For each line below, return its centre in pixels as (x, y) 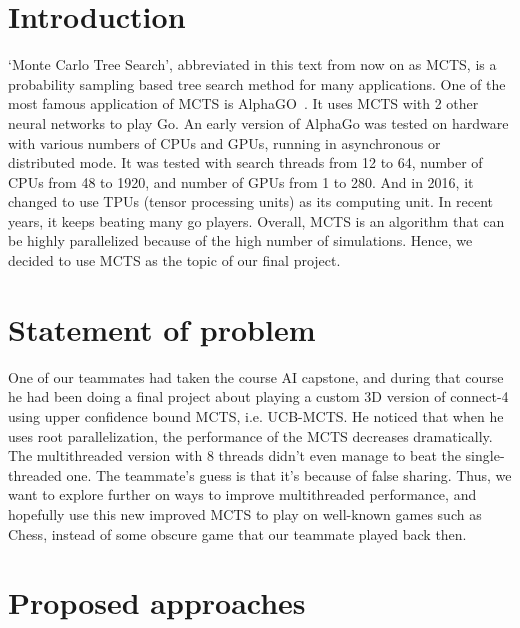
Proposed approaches (157, 602)
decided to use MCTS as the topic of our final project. (174, 260)
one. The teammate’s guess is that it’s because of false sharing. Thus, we (289, 474)
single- (485, 455)
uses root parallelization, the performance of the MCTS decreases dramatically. (250, 435)
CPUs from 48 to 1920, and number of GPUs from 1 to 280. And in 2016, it (241, 181)
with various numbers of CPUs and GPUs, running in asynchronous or (224, 142)
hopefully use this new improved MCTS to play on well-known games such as (245, 513)
